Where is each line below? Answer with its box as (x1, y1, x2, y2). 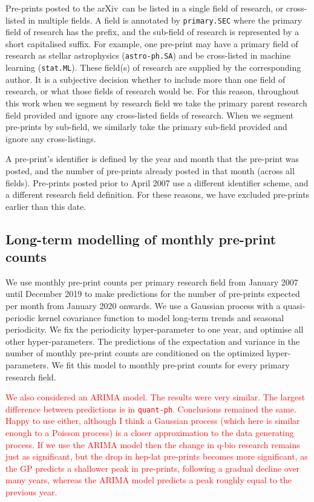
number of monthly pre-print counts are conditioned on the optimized (5, 347, 264, 359)
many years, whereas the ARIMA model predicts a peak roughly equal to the (5, 474, 292, 486)
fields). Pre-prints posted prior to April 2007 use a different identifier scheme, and (5, 176, 309, 189)
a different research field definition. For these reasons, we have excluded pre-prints (5, 188, 310, 201)
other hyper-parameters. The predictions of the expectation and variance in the (5, 334, 300, 347)
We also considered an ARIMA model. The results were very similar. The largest (5, 391, 306, 403)
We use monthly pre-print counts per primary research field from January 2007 (5, 275, 298, 288)
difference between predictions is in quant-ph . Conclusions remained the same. (5, 402, 296, 415)
